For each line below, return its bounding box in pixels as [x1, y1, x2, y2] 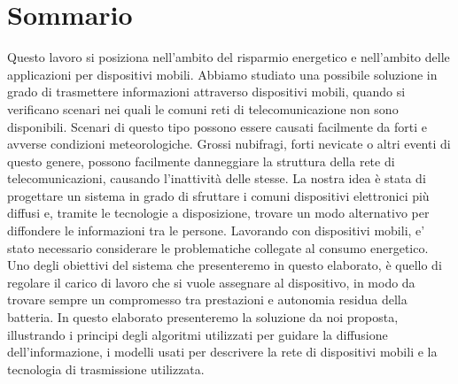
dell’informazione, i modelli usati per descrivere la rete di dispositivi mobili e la [7, 342, 438, 361]
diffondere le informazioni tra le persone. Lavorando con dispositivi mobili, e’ [7, 221, 425, 240]
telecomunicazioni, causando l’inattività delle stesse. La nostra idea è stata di [7, 169, 426, 188]
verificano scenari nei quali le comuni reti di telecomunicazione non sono [7, 99, 399, 118]
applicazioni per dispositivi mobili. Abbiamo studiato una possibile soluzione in [7, 65, 438, 83]
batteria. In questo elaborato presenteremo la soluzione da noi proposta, [7, 308, 399, 326]
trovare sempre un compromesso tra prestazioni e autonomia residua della [7, 290, 408, 309]
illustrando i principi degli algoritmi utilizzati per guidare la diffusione [7, 325, 388, 343]
